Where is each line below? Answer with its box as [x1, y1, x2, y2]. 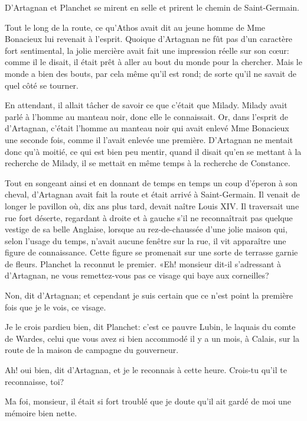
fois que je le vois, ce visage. [5, 300, 106, 313]
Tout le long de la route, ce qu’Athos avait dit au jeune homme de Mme [5, 21, 266, 33]
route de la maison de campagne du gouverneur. [5, 344, 179, 356]
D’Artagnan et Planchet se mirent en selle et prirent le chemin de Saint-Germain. [5, 1, 299, 13]
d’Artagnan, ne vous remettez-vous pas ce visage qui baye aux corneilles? [5, 269, 269, 281]
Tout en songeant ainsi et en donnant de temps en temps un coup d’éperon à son [5, 176, 298, 189]
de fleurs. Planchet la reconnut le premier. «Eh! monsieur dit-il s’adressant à [5, 257, 282, 270]
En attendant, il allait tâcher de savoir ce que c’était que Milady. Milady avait [5, 99, 288, 111]
